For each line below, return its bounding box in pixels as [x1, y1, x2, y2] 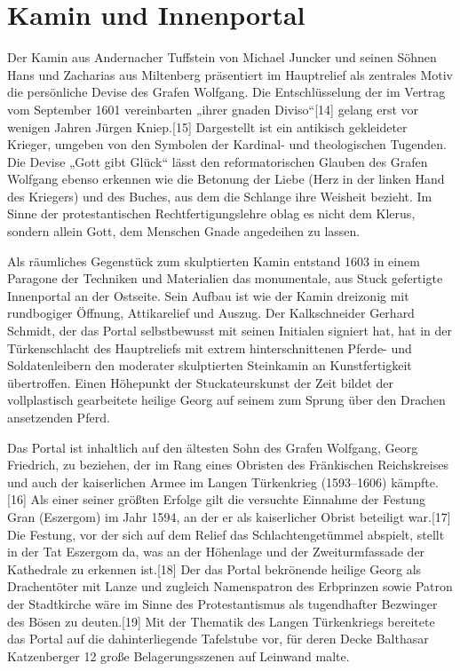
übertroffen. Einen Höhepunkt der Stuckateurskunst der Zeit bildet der [7, 373, 394, 391]
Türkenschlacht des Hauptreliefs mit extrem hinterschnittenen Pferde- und [7, 338, 412, 357]
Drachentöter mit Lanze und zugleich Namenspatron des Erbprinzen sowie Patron [7, 577, 453, 596]
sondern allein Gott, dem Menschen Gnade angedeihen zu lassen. [7, 222, 361, 241]
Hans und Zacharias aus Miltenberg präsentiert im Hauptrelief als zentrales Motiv [7, 65, 453, 83]
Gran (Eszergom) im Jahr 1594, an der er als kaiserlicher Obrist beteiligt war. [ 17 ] [7, 507, 451, 525]
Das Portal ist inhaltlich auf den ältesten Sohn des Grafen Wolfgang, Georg [7, 438, 418, 456]
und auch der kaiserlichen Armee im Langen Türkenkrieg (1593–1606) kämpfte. [7, 472, 439, 491]
